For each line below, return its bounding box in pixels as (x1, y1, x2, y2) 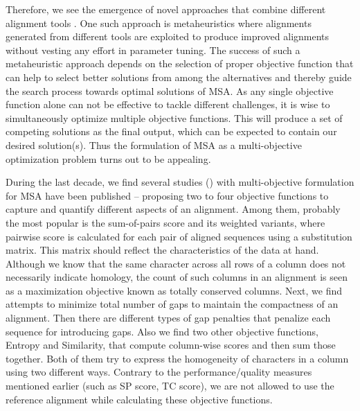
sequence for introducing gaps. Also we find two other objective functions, (6, 324, 318, 338)
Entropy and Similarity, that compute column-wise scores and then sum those (6, 338, 336, 352)
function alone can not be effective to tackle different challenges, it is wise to (6, 97, 330, 112)
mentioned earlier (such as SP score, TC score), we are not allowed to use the (6, 378, 334, 393)
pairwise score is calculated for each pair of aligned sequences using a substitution (6, 229, 352, 243)
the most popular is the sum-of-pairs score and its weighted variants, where (6, 215, 325, 229)
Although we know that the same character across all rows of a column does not (6, 256, 346, 270)
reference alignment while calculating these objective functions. (6, 392, 273, 406)
